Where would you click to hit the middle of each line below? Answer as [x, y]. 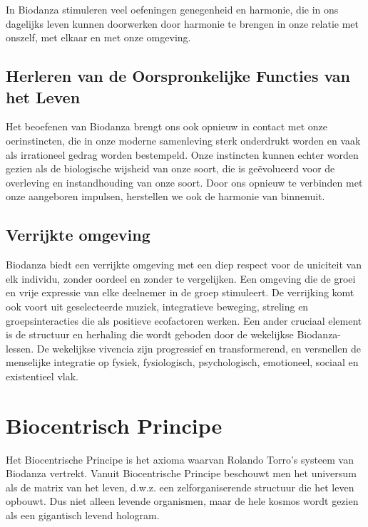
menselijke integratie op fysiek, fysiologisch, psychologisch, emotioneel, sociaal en [182, 362]
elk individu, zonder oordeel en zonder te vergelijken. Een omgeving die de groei [181, 278]
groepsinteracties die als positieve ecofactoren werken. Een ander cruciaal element [184, 320]
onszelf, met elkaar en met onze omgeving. [98, 37]
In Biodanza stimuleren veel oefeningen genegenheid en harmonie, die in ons [172, 9]
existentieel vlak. [42, 376]
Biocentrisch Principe [114, 425]
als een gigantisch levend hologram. [83, 515]
